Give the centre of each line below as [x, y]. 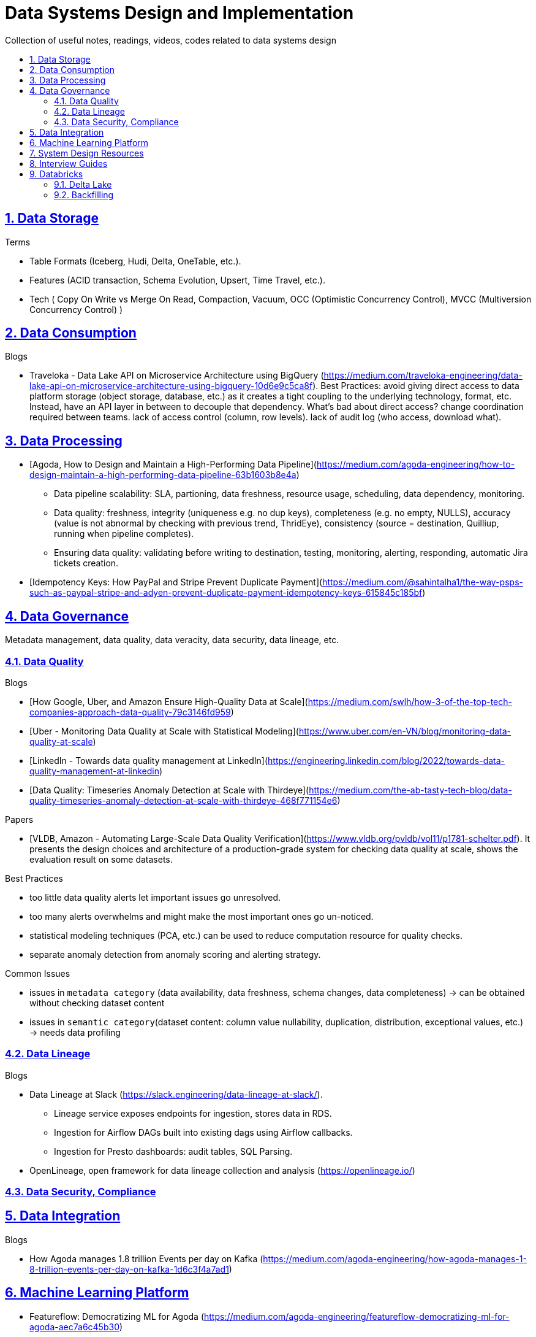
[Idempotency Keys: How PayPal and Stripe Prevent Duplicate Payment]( [176, 582]
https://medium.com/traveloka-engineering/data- [423, 376]
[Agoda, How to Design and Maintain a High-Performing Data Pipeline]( [173, 464]
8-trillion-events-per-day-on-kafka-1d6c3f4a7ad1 [129, 1269]
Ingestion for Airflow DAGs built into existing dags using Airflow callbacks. [203, 1132]
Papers [19, 819]
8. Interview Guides [69, 163]
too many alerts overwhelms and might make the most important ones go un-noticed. [202, 916]
